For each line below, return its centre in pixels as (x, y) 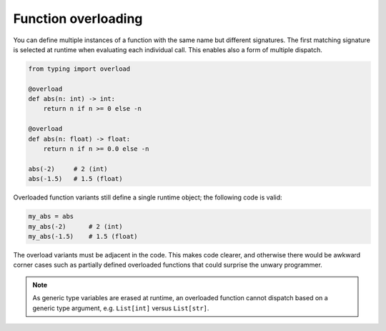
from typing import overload (79, 69)
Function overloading (78, 19)
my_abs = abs (51, 217)
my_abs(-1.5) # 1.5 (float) (83, 236)
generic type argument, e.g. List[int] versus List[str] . (121, 308)
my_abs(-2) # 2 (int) (75, 226)
